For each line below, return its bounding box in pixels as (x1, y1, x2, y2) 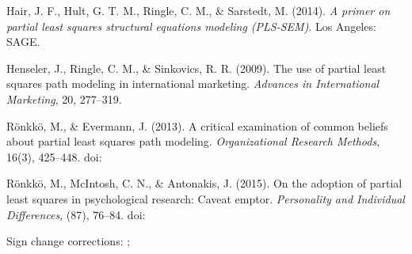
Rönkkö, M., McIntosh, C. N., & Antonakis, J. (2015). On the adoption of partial (6, 175, 402, 191)
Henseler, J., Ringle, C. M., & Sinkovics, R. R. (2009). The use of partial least (6, 59, 387, 76)
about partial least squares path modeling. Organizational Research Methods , (6, 133, 380, 150)
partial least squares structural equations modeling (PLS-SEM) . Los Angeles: (6, 17, 376, 34)
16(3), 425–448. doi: (6, 148, 102, 165)
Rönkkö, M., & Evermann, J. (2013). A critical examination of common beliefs (6, 117, 388, 134)
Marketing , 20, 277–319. (6, 90, 122, 107)
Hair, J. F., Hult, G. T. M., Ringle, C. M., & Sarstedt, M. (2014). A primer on (6, 2, 391, 18)
